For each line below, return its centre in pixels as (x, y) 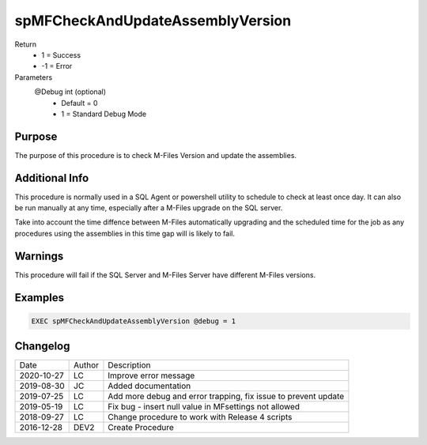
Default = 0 (79, 103)
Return (26, 44)
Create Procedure (141, 428)
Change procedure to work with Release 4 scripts (200, 417)
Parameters (34, 77)
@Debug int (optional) (70, 92)
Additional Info (52, 178)
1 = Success (61, 55)
